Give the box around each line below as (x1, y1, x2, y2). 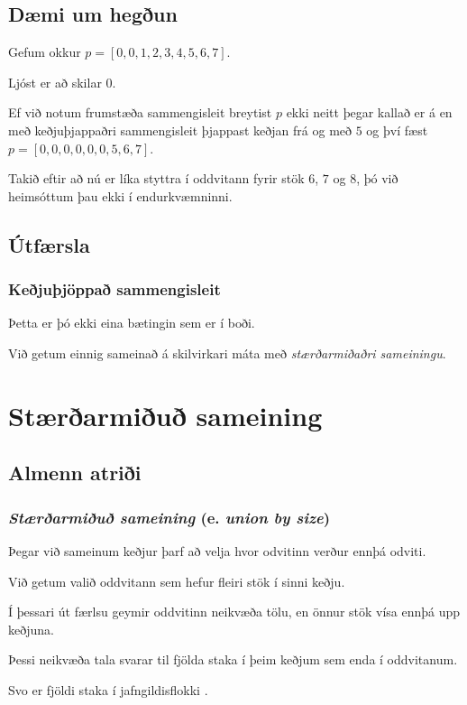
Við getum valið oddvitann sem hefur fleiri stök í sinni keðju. (8, 571, 345, 590)
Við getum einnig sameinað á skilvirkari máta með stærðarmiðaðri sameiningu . (8, 343, 446, 362)
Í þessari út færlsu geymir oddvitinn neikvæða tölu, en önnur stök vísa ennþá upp (8, 602, 461, 621)
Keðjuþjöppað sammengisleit (8, 278, 221, 301)
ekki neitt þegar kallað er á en (286, 103, 453, 122)
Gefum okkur (8, 42, 81, 61)
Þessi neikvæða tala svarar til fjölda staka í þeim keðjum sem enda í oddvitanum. (8, 650, 458, 669)
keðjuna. (8, 619, 54, 638)
